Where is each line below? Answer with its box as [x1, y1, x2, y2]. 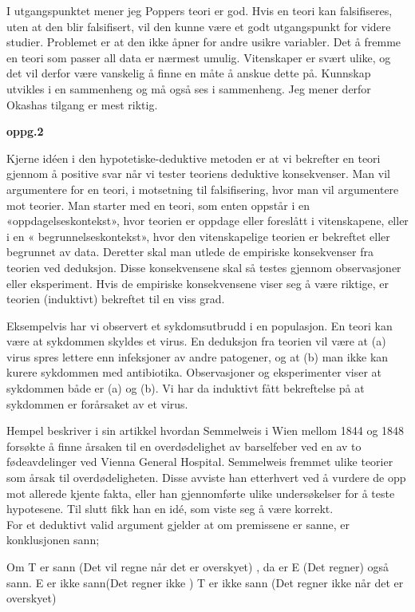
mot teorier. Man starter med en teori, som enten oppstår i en [6, 196, 310, 213]
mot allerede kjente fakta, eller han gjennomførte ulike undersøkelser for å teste [6, 484, 395, 501]
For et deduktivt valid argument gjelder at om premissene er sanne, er [6, 515, 350, 532]
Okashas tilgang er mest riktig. [6, 96, 158, 113]
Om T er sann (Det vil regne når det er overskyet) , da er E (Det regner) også [6, 559, 389, 574]
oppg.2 [6, 123, 44, 140]
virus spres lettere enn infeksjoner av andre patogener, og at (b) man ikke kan [6, 348, 389, 365]
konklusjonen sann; [6, 531, 100, 548]
